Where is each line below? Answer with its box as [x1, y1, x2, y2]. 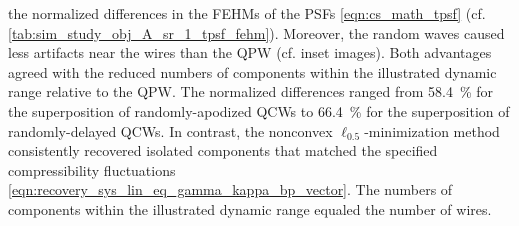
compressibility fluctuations [8, 159, 176, 180]
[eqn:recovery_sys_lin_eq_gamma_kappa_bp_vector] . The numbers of [8, 179, 453, 200]
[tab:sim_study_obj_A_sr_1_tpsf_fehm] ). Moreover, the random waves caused [8, 22, 505, 43]
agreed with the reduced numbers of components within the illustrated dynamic [8, 61, 497, 82]
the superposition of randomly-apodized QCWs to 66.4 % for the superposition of [8, 100, 510, 121]
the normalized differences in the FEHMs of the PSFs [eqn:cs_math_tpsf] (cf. [8, 3, 486, 23]
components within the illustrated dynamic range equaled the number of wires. [8, 198, 492, 219]
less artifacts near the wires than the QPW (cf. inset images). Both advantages [8, 42, 492, 63]
